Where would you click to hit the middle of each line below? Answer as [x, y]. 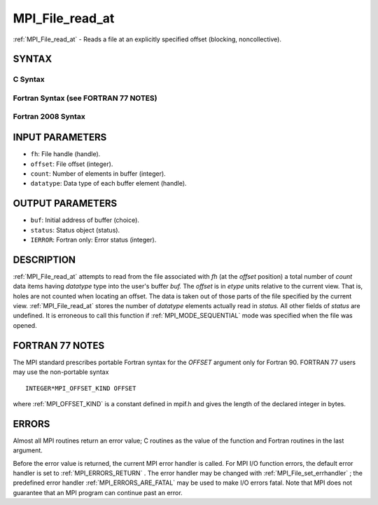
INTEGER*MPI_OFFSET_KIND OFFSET [81, 388]
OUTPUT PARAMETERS [65, 203]
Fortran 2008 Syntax [49, 117]
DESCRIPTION [44, 260]
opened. [25, 325]
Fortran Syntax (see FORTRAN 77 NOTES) [85, 98]
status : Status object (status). [75, 230]
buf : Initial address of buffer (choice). [85, 220]
